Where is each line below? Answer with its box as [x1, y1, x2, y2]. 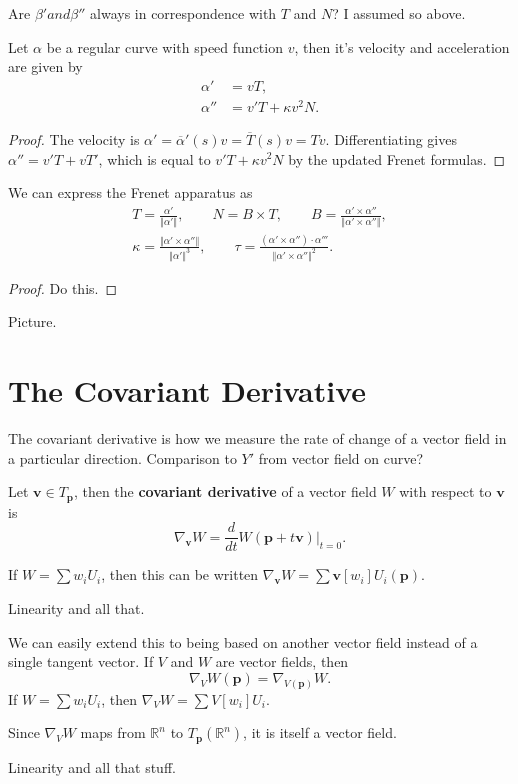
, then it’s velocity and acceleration [294, 36, 510, 57]
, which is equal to [98, 148, 211, 169]
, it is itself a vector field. [243, 722, 397, 743]
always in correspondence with [90, 3, 277, 23]
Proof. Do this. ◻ [8, 277, 118, 298]
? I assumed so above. [332, 3, 466, 23]
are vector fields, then [215, 651, 349, 672]
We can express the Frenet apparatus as [8, 182, 253, 203]
